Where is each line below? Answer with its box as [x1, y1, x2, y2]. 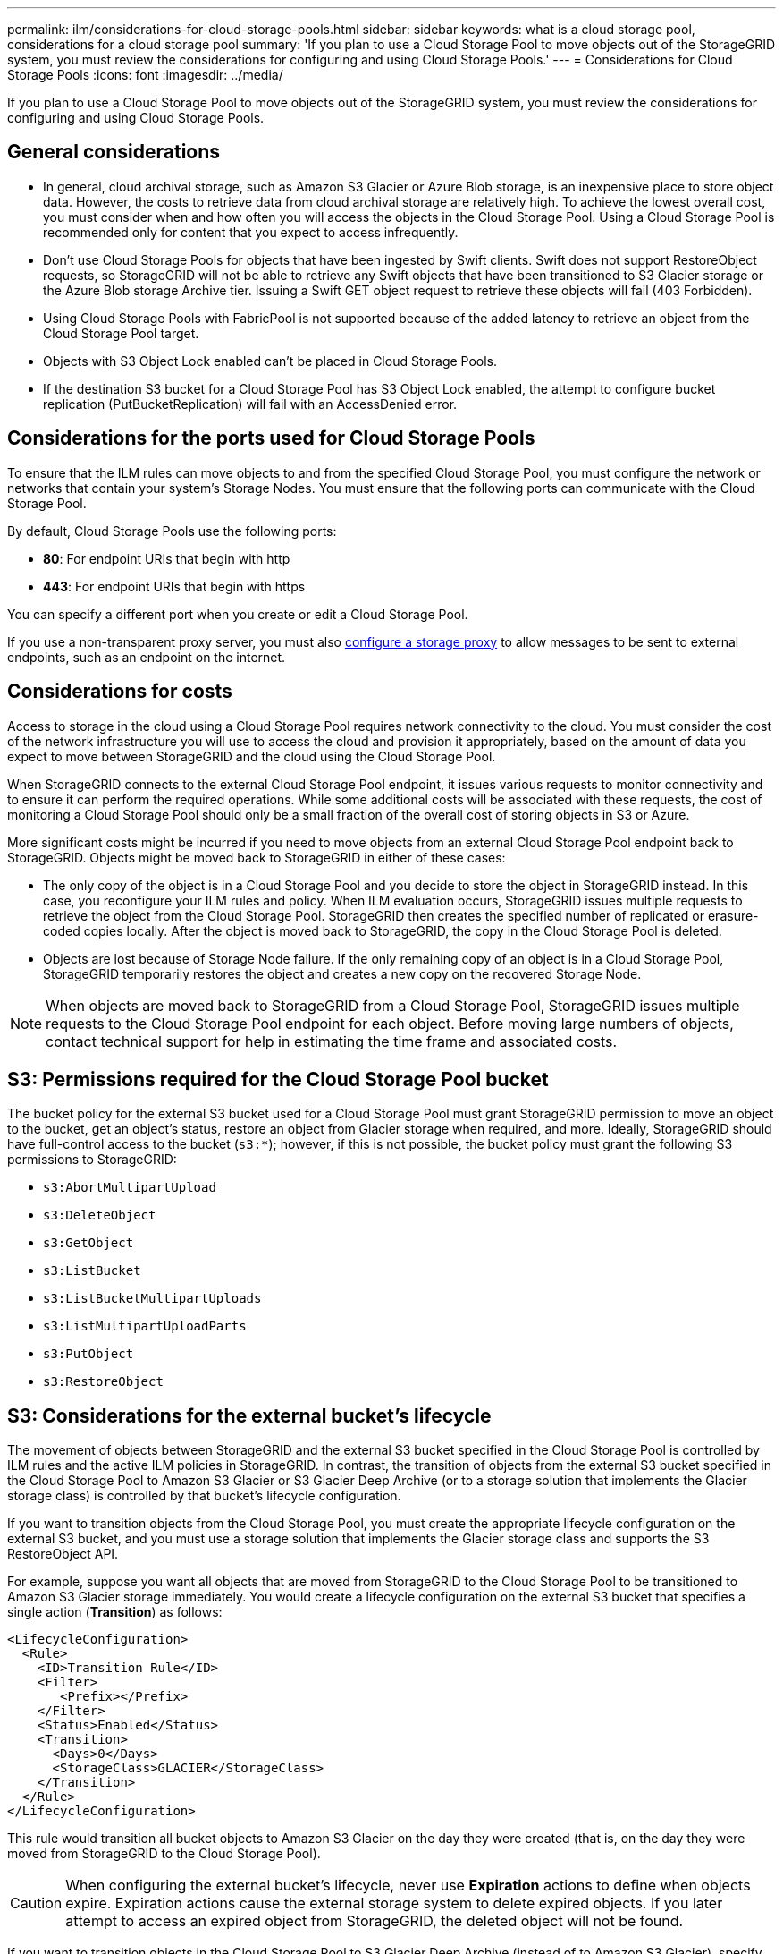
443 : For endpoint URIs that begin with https [43, 578, 306, 594]
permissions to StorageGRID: [7, 1151, 177, 1168]
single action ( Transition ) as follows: [7, 1604, 223, 1620]
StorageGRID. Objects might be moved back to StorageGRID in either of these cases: [7, 849, 506, 865]
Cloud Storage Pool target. [43, 325, 199, 341]
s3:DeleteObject [43, 1208, 156, 1223]
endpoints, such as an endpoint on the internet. [7, 649, 286, 665]
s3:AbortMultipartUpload [43, 1180, 216, 1195]
